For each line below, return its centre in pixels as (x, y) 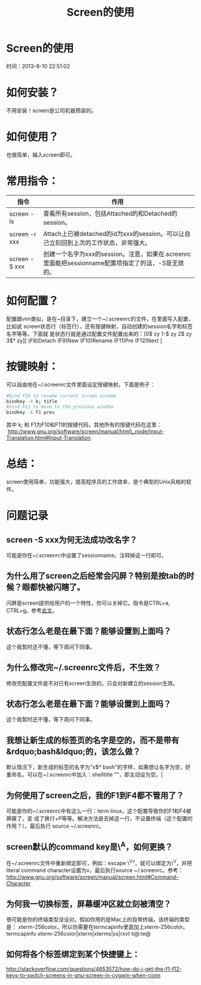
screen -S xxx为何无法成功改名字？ (72, 540)
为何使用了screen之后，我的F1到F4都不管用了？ (95, 796)
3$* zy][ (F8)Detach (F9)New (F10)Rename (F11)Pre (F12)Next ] (84, 341)
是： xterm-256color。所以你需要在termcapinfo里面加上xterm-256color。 (97, 927)
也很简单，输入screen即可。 (41, 154)
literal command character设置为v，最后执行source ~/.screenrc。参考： (95, 870)
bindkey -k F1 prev (31, 413)
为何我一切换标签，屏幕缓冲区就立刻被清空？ (89, 904)
